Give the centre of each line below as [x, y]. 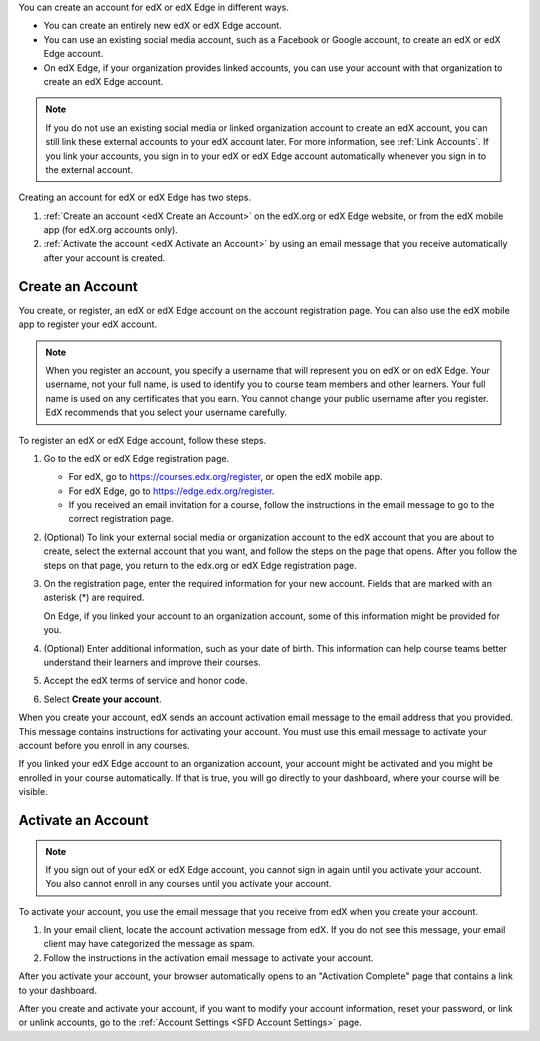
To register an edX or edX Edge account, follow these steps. [142, 440]
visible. [33, 792]
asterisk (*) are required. [94, 597]
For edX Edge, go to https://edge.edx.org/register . [171, 491]
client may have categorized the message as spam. [149, 944]
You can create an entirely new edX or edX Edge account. [162, 26]
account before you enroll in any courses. [104, 745]
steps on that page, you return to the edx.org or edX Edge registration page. [200, 565]
